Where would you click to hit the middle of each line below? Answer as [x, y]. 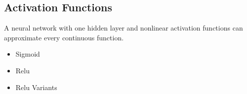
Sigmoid [28, 54]
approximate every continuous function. [64, 37]
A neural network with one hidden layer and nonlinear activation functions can [123, 28]
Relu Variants [36, 87]
